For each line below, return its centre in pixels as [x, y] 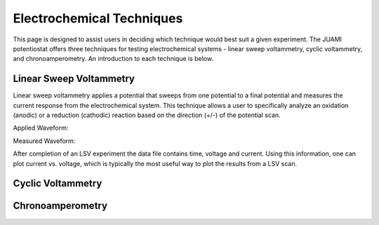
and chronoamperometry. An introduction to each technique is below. [113, 59]
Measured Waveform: [44, 141]
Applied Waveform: [41, 128]
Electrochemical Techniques [98, 18]
